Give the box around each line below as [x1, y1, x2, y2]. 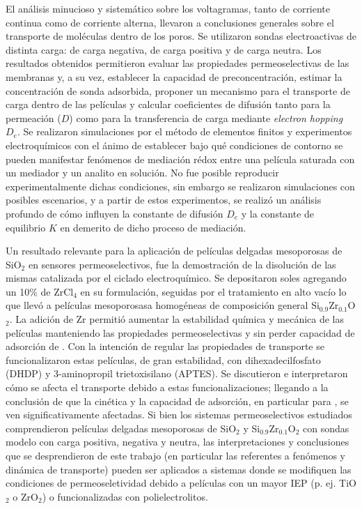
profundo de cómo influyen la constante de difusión [6, 206, 223, 220]
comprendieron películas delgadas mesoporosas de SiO [6, 420, 237, 435]
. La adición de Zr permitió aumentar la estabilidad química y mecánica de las [9, 312, 345, 326]
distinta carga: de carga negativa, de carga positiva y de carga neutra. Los [6, 42, 322, 56]
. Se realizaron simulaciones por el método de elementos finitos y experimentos [17, 124, 352, 139]
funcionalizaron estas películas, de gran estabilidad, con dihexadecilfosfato [6, 352, 321, 367]
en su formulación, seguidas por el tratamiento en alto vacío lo [80, 284, 347, 298]
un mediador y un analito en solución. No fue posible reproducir [6, 165, 279, 180]
